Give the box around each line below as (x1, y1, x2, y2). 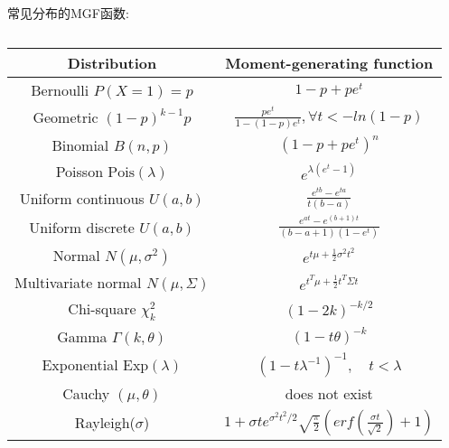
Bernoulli (31, 79, 89, 100)
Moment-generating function (225, 51, 434, 73)
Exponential (42, 354, 118, 376)
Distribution (67, 51, 157, 73)
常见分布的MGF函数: (7, 4, 129, 22)
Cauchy (62, 382, 110, 404)
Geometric (33, 107, 98, 128)
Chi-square (68, 297, 136, 319)
